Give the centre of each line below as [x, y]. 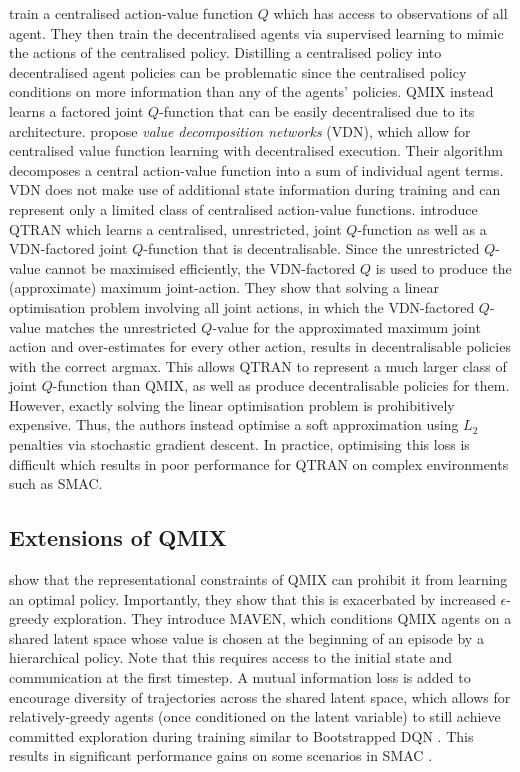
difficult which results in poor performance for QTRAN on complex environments [259, 463]
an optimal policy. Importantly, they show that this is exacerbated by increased [252, 598]
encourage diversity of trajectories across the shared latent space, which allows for [260, 696]
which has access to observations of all [390, 13]
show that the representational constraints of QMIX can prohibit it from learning [258, 579]
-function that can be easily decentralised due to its [317, 110]
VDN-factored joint [68, 248]
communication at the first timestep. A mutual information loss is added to [240, 677]
